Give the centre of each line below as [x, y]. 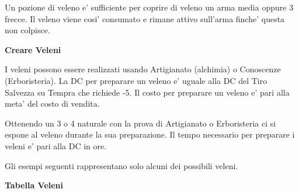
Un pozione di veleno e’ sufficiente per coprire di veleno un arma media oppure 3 [149, 7]
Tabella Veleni [34, 185]
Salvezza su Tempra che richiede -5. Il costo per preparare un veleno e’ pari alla [147, 92]
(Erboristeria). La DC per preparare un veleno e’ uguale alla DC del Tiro [136, 80]
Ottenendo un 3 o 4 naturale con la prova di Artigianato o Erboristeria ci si [140, 123]
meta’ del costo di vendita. [52, 103]
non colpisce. [27, 30]
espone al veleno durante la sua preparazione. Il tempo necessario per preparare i [150, 134]
